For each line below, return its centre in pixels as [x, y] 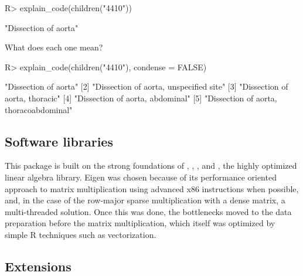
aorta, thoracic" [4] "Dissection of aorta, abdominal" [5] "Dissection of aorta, [141, 98]
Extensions [38, 266]
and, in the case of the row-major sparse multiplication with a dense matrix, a [145, 200]
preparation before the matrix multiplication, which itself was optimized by [140, 223]
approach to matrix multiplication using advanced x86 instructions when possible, [152, 188]
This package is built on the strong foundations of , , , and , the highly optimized [151, 166]
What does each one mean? [54, 47]
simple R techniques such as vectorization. [81, 234]
